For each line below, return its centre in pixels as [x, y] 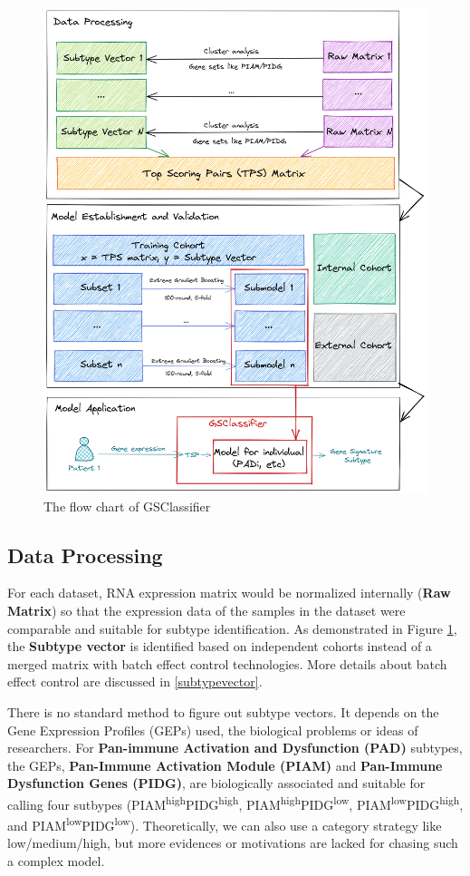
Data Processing [85, 555]
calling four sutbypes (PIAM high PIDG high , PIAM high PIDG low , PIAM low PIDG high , [235, 803]
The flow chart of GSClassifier [127, 506]
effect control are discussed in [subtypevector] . [135, 681]
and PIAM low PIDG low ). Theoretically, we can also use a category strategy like [225, 824]
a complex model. [56, 861]
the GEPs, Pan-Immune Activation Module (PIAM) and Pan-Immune [225, 765]
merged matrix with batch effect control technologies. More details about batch [227, 663]
